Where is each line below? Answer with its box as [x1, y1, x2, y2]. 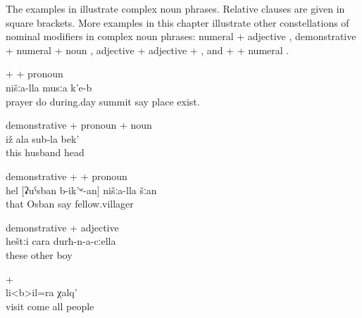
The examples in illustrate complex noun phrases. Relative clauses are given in [6, 1, 345, 15]
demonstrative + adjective [6, 220, 119, 234]
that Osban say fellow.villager [6, 196, 134, 211]
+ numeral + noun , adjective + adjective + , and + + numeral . [6, 42, 289, 57]
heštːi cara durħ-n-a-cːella [6, 234, 116, 248]
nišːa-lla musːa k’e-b [6, 79, 92, 94]
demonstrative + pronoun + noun [6, 117, 152, 132]
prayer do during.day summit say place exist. [6, 94, 200, 108]
